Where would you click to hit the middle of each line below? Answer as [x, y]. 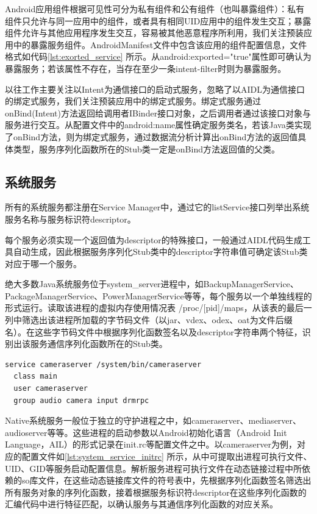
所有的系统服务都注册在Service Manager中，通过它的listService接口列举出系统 [157, 207]
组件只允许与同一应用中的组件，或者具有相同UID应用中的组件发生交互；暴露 [158, 20]
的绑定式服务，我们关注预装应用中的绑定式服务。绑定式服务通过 [133, 101]
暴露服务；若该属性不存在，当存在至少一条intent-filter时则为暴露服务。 [146, 68]
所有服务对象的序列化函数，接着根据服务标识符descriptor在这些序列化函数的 [156, 492]
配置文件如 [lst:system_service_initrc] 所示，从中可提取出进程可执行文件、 [167, 456]
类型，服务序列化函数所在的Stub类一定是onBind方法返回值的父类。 [146, 148]
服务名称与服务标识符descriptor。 [70, 219]
